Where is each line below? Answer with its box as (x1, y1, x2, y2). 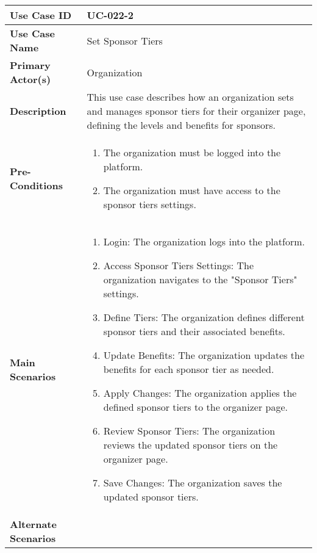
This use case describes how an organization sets (87, 90, 294, 104)
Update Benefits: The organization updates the (103, 348, 305, 362)
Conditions (10, 178, 63, 192)
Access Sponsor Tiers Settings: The (103, 258, 254, 272)
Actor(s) (10, 72, 51, 86)
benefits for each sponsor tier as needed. (103, 362, 274, 376)
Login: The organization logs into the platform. (103, 234, 305, 248)
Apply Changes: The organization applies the (103, 386, 297, 400)
